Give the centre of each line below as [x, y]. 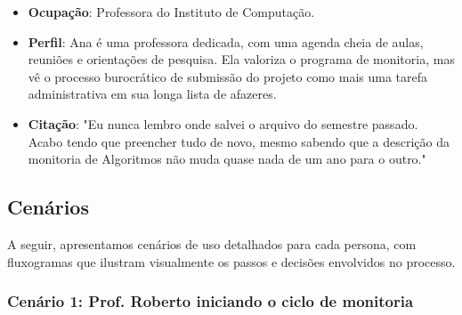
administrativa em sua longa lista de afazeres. [152, 94]
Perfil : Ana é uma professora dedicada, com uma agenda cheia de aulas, [226, 41]
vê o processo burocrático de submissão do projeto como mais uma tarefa [228, 76]
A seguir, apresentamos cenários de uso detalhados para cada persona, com [212, 243]
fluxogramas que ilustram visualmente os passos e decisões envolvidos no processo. [231, 261]
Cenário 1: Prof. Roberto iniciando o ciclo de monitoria [211, 301]
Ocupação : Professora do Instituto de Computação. [171, 12]
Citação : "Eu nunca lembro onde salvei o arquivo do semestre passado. [223, 123]
